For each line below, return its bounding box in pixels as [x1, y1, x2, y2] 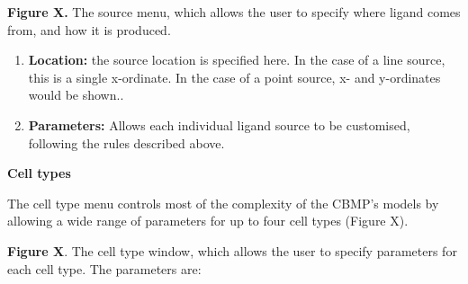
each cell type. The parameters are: [7, 259, 202, 278]
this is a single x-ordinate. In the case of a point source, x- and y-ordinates [28, 67, 441, 86]
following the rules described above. [28, 133, 225, 152]
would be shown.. [28, 85, 124, 104]
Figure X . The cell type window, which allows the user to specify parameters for [7, 241, 457, 260]
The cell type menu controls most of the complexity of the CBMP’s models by [7, 193, 439, 212]
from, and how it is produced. [7, 20, 171, 39]
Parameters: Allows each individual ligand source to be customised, [28, 115, 410, 134]
